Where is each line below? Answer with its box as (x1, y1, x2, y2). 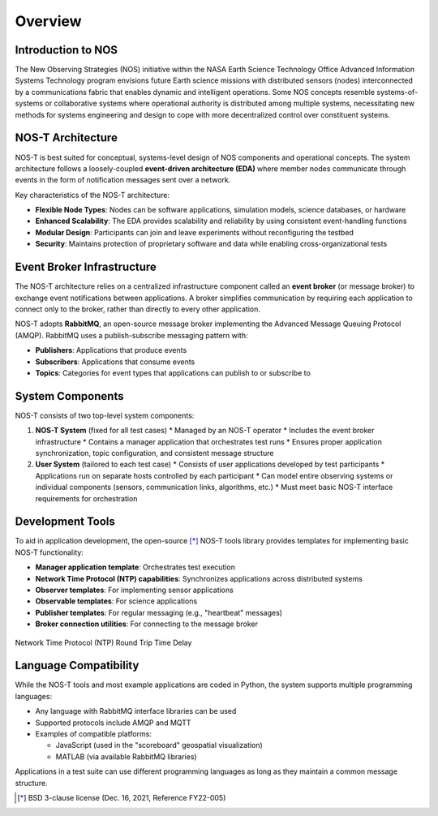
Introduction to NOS (15, 43, 118, 57)
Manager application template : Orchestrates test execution (35, 562, 235, 572)
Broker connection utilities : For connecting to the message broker (35, 619, 259, 629)
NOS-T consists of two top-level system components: (15, 410, 195, 420)
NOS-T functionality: (15, 548, 84, 557)
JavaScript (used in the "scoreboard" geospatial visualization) (55, 741, 263, 750)
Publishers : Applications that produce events (35, 346, 187, 355)
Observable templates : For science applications (35, 596, 198, 606)
